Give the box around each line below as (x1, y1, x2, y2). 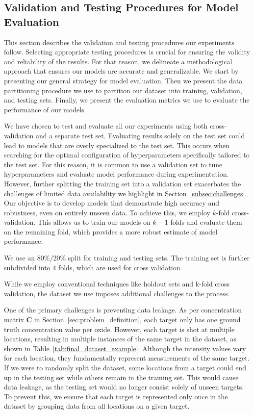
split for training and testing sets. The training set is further (68, 253, 250, 263)
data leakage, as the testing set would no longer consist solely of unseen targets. (4, 382, 244, 392)
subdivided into (4, 262, 51, 272)
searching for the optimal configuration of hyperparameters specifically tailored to (4, 150, 250, 160)
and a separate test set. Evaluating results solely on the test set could (35, 130, 245, 140)
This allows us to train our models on (37, 217, 151, 227)
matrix (4, 314, 24, 325)
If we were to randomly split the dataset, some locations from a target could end (4, 362, 246, 372)
